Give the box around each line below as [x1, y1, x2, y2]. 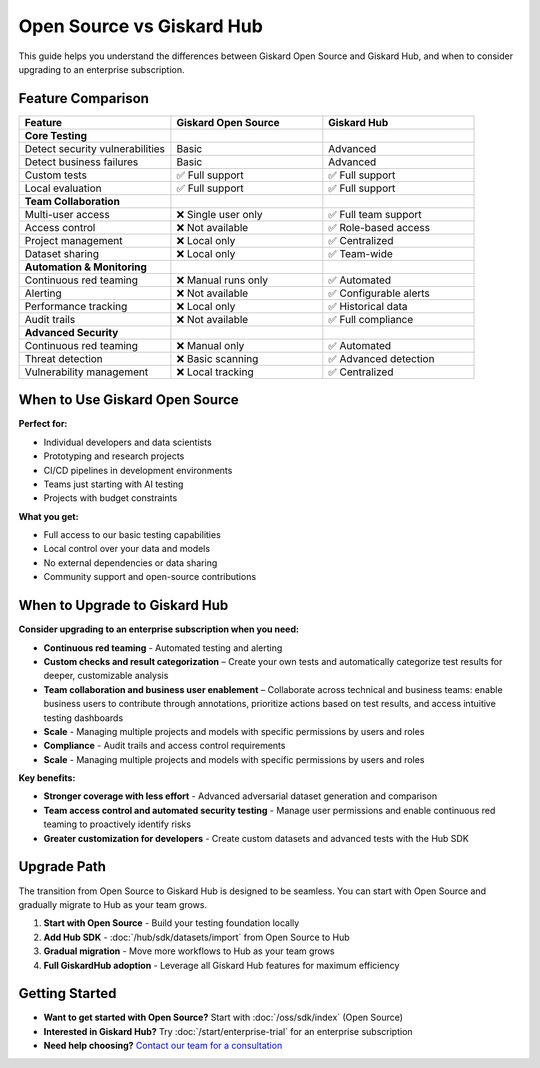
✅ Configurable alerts [328, 286, 430, 300]
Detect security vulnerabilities [24, 141, 165, 155]
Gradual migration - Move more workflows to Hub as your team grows [43, 945, 335, 957]
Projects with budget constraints [43, 492, 178, 504]
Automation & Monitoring [24, 260, 147, 274]
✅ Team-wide [328, 246, 394, 260]
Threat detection [24, 351, 104, 365]
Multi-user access [24, 207, 110, 221]
